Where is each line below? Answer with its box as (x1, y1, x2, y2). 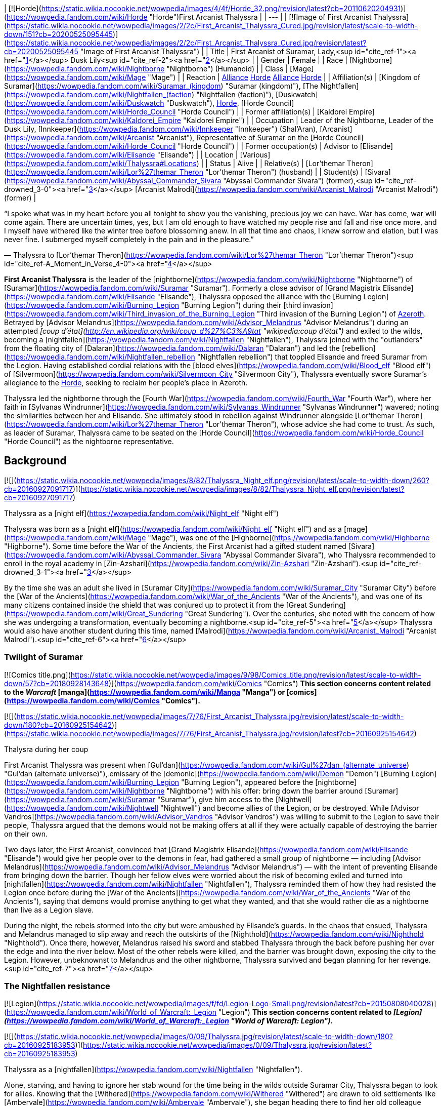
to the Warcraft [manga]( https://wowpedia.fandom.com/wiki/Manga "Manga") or (4, 687, 285, 696)
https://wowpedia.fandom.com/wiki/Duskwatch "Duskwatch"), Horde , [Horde (7, 99, 264, 107)
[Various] (240, 150, 271, 159)
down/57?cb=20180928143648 (4, 679, 109, 688)
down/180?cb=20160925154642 (4, 720, 112, 729)
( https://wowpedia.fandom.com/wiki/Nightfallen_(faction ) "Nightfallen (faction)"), (4, 90, 274, 99)
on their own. (4, 829, 48, 838)
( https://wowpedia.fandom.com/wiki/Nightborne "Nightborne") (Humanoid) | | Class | (4, 64, 288, 73)
